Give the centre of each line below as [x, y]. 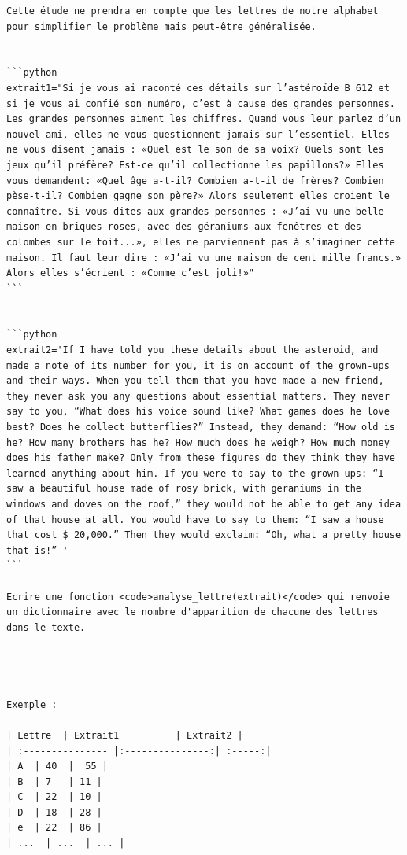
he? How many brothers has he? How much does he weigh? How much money [198, 442]
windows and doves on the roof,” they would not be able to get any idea [204, 504]
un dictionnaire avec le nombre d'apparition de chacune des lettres [192, 612]
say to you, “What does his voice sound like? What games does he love [198, 412]
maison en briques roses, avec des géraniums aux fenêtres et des [184, 227]
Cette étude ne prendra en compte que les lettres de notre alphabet [192, 11]
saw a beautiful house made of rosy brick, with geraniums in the [184, 489]
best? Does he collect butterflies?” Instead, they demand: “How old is [201, 427]
